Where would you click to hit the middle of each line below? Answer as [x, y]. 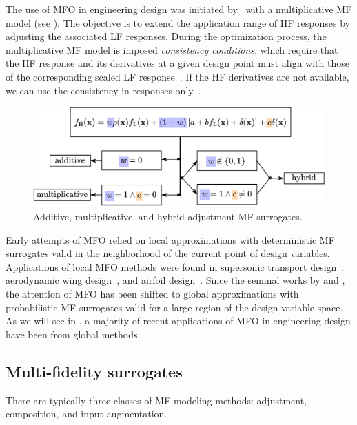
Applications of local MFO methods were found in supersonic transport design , [175, 266]
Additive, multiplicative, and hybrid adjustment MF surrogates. [168, 217]
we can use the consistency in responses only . [103, 90]
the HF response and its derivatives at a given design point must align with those [177, 63]
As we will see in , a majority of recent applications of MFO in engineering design [178, 321]
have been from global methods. [73, 334]
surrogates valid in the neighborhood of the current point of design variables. [168, 253]
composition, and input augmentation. [86, 414]
